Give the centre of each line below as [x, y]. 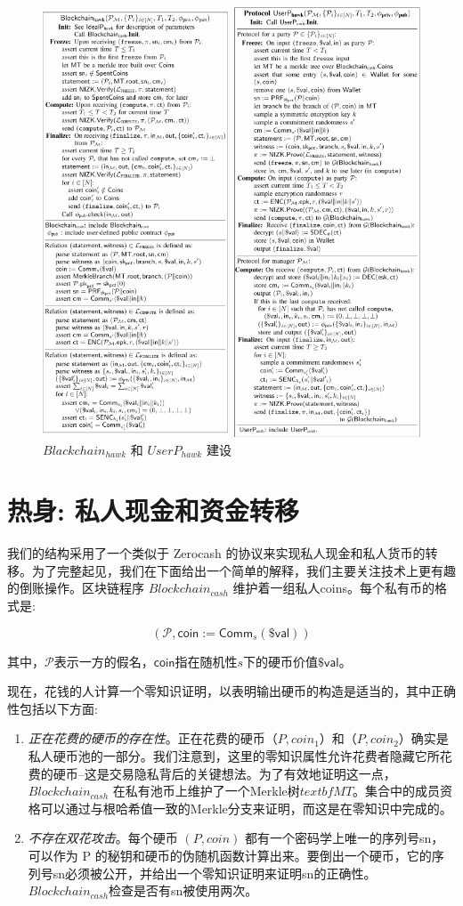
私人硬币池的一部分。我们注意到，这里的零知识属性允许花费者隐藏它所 [234, 756]
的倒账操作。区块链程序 [76, 588]
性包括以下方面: [53, 708]
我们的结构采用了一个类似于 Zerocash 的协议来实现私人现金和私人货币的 [216, 553]
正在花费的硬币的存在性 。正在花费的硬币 [146, 738]
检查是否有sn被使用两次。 [183, 890]
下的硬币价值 [281, 661]
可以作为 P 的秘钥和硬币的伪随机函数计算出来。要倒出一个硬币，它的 [230, 855]
